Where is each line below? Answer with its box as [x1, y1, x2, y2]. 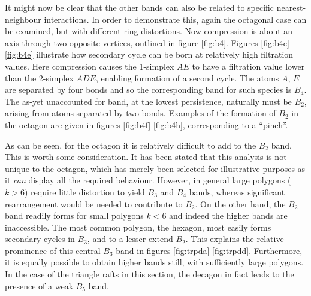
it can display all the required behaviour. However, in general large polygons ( [5, 174, 291, 186]
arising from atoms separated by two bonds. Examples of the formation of [5, 107, 276, 119]
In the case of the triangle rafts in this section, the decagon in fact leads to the [5, 268, 294, 280]
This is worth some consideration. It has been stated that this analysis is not [5, 150, 287, 163]
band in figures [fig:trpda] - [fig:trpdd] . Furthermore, [116, 244, 303, 256]
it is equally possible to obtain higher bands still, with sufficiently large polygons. [5, 256, 304, 268]
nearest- [276, 1, 306, 13]
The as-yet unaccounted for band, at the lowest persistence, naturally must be [5, 95, 292, 107]
